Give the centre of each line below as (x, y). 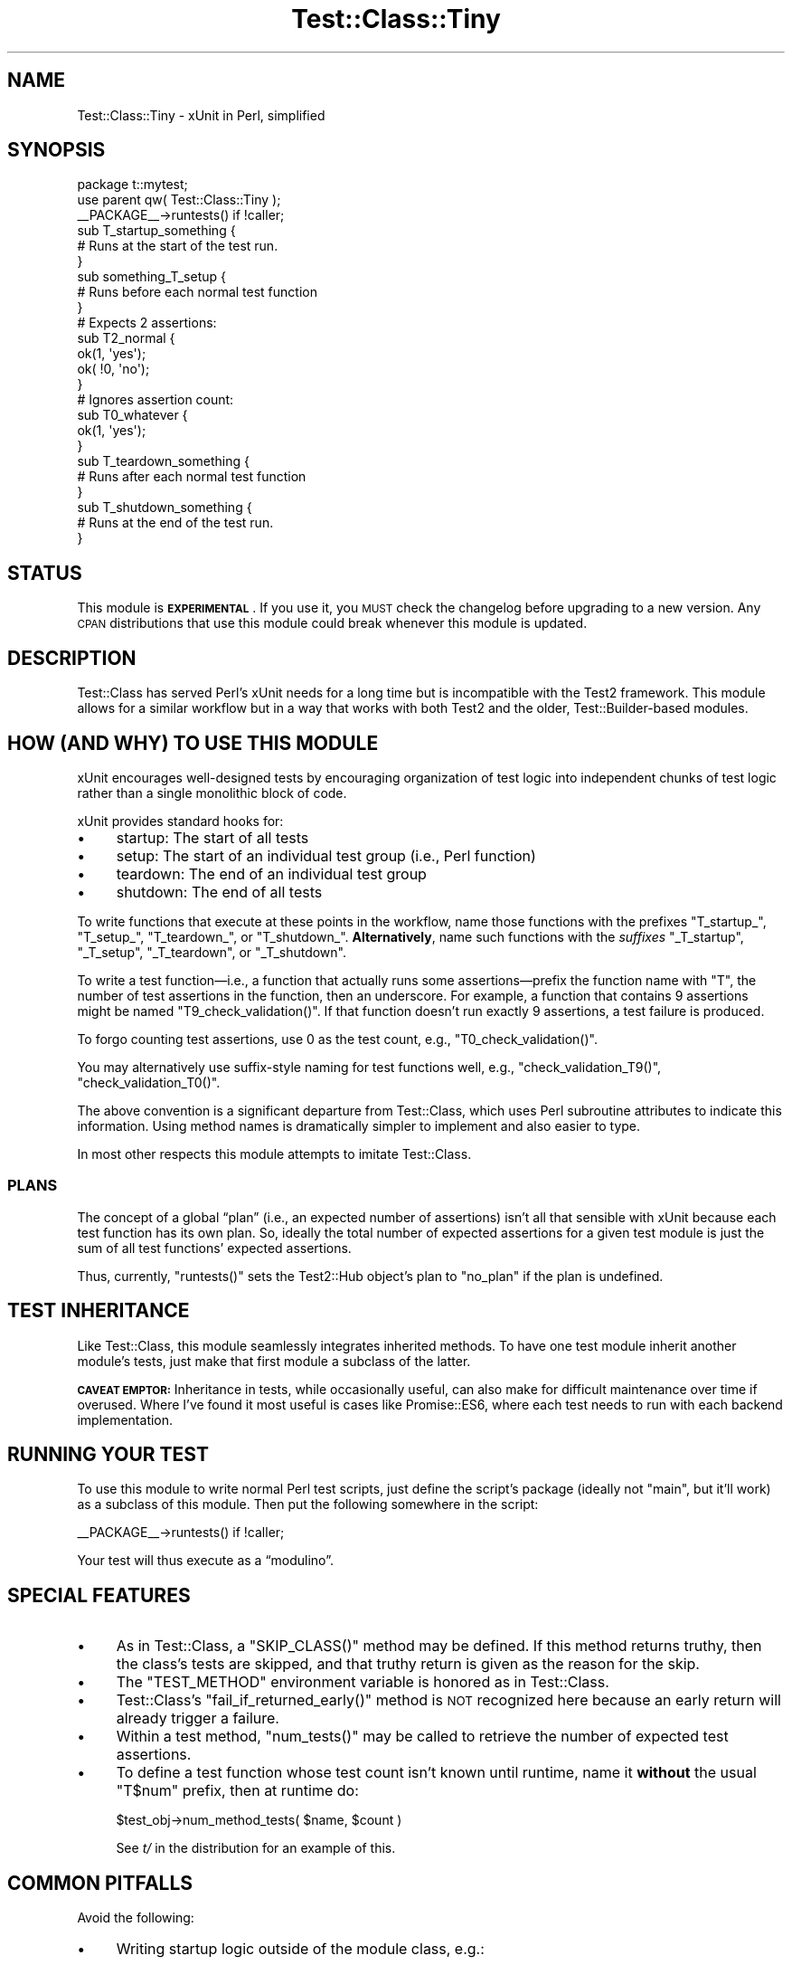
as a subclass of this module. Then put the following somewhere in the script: (308, 1505)
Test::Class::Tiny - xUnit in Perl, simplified (201, 115)
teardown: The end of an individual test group (271, 873)
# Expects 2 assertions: (147, 323)
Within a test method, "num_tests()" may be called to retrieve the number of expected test (422, 1737)
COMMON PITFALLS (100, 1883)
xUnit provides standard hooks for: (180, 821)
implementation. (125, 1419)
